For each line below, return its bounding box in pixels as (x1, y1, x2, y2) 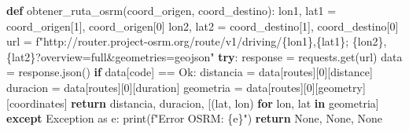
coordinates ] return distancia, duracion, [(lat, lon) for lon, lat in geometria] (9, 94, 379, 111)
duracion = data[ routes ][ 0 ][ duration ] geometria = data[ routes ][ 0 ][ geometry (6, 79, 363, 95)
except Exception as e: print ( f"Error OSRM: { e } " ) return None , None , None (6, 110, 382, 126)
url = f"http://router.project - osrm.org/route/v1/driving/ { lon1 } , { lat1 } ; (6, 33, 349, 49)
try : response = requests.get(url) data (218, 48, 403, 64)
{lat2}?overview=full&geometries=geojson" (6, 48, 215, 64)
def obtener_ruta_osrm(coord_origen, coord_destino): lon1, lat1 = (6, 2, 337, 18)
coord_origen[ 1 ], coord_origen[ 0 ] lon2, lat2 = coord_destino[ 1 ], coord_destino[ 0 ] (6, 17, 399, 34)
